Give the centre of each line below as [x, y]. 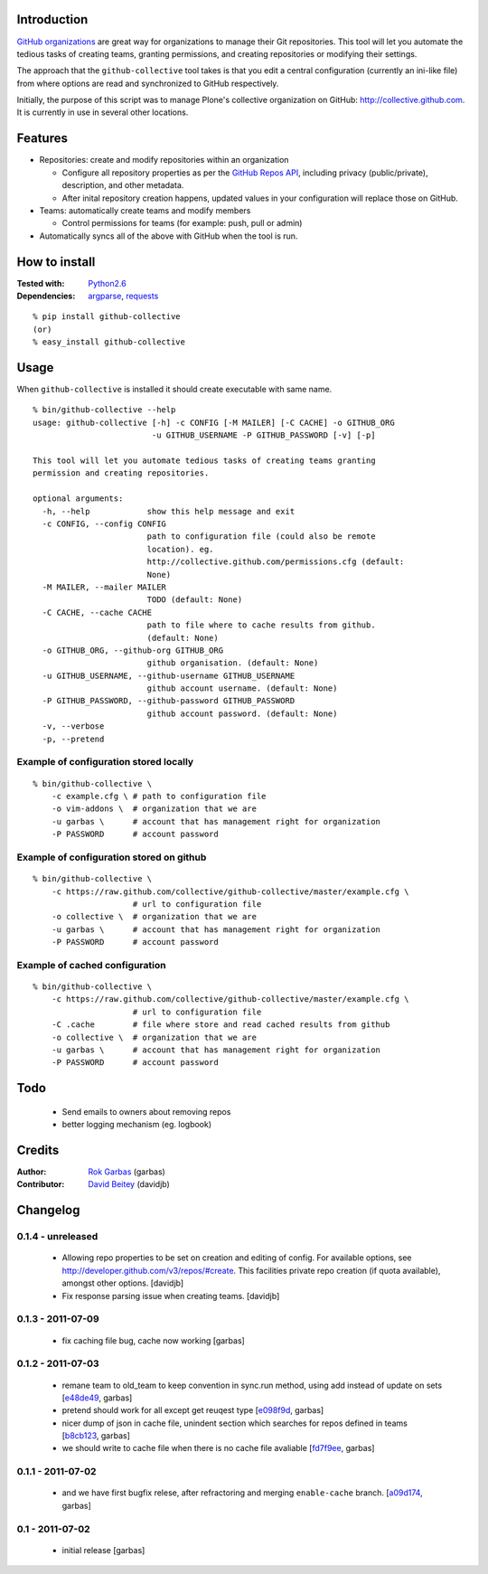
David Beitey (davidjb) [129, 1184]
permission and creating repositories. [121, 473]
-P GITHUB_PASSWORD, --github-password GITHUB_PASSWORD [169, 701]
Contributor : [41, 1184]
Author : [32, 1172]
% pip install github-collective [107, 317]
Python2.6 [107, 283]
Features [42, 139]
